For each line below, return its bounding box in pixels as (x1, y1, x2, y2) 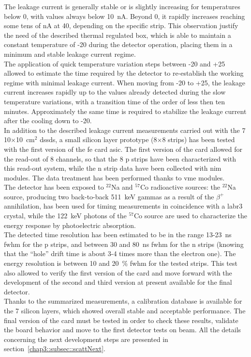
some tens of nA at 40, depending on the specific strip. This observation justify (4, 20, 238, 31)
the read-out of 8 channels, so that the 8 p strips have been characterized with (4, 153, 236, 163)
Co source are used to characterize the (134, 211, 247, 221)
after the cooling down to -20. (4, 115, 92, 126)
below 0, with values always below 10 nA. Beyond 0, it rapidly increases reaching (4, 11, 245, 21)
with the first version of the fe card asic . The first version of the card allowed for (4, 144, 242, 154)
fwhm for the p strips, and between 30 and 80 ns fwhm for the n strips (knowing (4, 239, 244, 249)
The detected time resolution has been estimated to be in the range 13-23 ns (4, 229, 232, 240)
